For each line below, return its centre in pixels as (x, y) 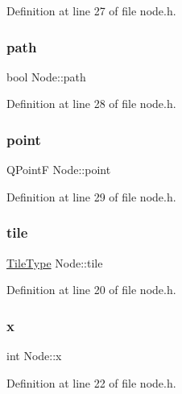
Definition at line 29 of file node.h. (91, 196)
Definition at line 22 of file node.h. (91, 382)
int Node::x (34, 356)
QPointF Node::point (59, 170)
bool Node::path (46, 76)
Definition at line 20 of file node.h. (91, 290)
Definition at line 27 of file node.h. (91, 10)
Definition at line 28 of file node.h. (91, 104)
